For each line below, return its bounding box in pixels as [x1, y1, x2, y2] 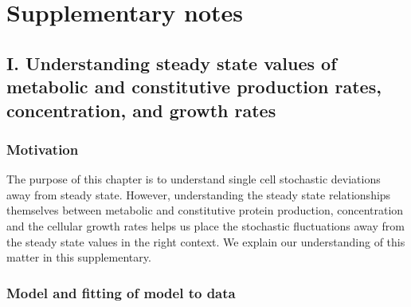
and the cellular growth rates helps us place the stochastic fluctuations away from [6, 217, 405, 234]
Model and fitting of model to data [6, 282, 236, 302]
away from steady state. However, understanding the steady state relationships [6, 186, 391, 203]
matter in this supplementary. [6, 249, 151, 266]
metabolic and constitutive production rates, [6, 74, 382, 99]
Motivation [6, 139, 79, 159]
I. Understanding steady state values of [6, 50, 337, 75]
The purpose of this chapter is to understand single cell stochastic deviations [6, 171, 381, 187]
